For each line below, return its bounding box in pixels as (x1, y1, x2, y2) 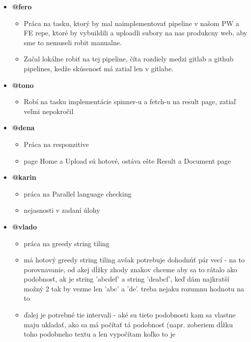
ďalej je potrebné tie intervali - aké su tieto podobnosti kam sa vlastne (24, 310, 236, 320)
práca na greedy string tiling (24, 238, 110, 248)
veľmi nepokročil (24, 106, 74, 116)
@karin (12, 172, 36, 182)
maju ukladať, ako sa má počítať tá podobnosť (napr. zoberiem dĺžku (24, 319, 233, 329)
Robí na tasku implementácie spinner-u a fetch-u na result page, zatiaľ (24, 96, 236, 107)
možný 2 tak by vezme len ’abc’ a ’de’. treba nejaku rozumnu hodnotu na (24, 283, 245, 293)
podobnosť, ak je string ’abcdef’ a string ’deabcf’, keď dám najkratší (24, 274, 229, 284)
